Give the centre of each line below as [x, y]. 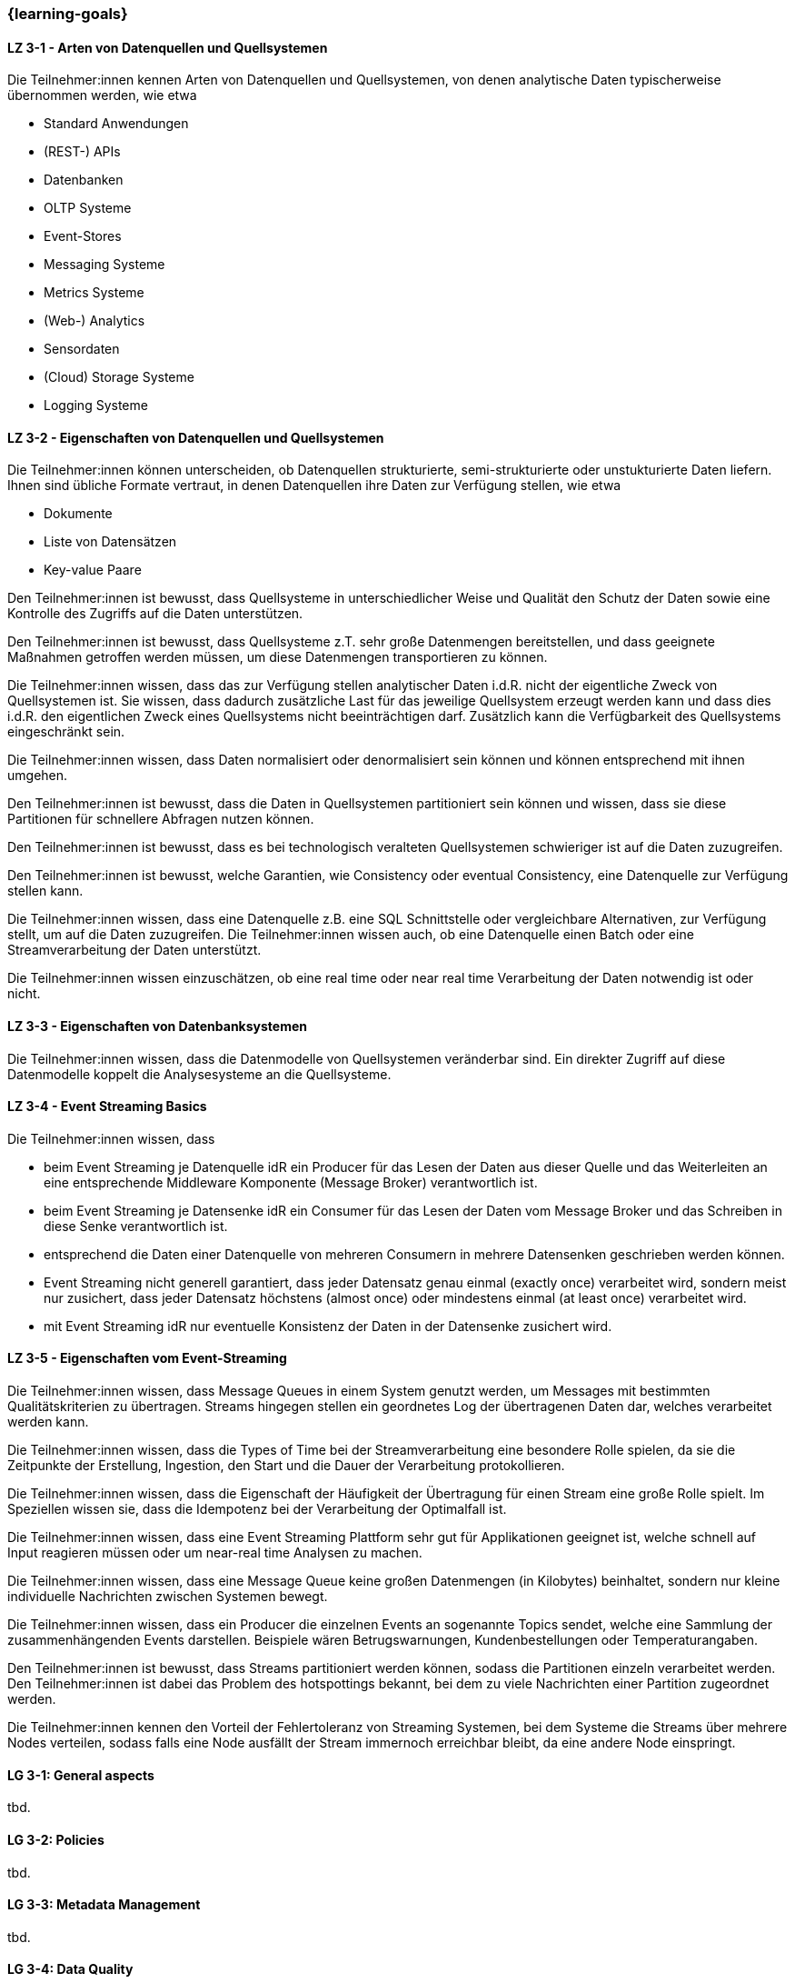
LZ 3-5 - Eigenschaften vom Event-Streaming [147, 1358]
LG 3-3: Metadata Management [104, 1905]
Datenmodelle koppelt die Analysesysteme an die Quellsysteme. [199, 1074]
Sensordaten [82, 349]
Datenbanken [84, 180]
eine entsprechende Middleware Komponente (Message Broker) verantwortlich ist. [291, 1182]
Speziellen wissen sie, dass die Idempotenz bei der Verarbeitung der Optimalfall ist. [257, 1509]
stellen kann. [45, 891]
